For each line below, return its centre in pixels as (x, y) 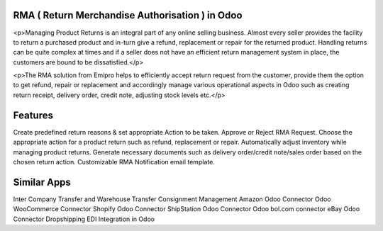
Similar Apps (42, 182)
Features (33, 115)
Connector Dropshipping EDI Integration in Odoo (84, 219)
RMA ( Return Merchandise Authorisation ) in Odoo (128, 15)
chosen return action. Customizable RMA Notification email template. (114, 162)
